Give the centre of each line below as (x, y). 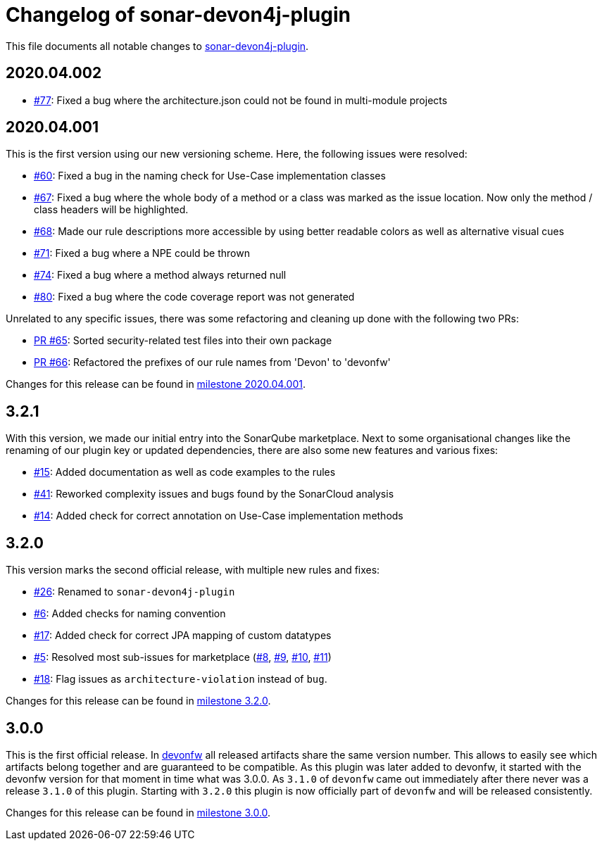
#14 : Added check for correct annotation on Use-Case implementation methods (219, 516)
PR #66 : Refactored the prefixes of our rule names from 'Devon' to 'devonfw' (212, 362)
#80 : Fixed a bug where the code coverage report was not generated (194, 297)
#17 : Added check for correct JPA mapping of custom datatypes (183, 636)
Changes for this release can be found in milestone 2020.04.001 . (156, 384)
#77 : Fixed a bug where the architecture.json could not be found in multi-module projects (241, 100)
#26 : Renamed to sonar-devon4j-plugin (134, 592)
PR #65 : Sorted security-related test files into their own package (183, 341)
